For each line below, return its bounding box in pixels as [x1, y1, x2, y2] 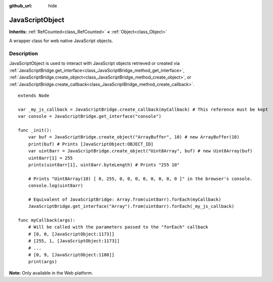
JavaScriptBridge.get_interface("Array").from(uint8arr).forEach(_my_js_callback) [28, 203, 234, 209]
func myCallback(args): [18, 218, 76, 223]
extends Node [18, 93, 49, 98]
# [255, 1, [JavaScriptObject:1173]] [28, 238, 120, 244]
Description [9, 50, 38, 57]
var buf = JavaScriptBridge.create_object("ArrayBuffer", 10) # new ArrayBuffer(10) [28, 134, 240, 140]
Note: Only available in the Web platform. [9, 270, 93, 276]
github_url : [9, 3, 32, 8]
